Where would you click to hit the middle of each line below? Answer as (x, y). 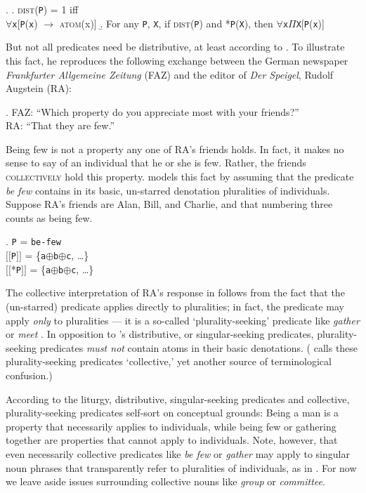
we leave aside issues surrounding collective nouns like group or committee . (165, 481)
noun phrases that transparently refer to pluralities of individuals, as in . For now (181, 467)
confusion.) (29, 375)
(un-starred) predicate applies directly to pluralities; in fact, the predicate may (175, 306)
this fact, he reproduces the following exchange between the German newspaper (177, 60)
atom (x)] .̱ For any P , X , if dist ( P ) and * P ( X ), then (166, 23)
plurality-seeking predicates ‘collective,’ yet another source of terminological (169, 361)
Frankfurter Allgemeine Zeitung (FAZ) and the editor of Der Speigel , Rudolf (170, 74)
